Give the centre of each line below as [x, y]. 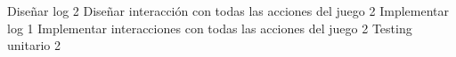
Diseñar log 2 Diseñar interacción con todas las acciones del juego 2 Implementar [228, 11]
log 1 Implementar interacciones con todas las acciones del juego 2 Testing [210, 28]
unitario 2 [34, 45]
